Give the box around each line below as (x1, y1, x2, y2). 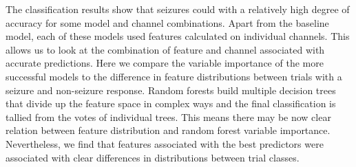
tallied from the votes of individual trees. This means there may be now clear (6, 109, 331, 124)
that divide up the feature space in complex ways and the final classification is (6, 96, 336, 111)
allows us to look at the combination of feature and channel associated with (6, 42, 325, 56)
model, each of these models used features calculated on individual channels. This (6, 29, 350, 43)
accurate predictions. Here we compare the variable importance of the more (6, 56, 324, 70)
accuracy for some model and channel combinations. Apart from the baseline (6, 15, 329, 30)
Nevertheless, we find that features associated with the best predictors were (6, 136, 324, 151)
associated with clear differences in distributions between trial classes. (6, 150, 300, 164)
